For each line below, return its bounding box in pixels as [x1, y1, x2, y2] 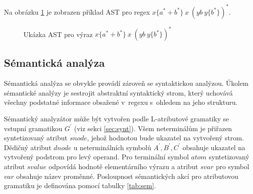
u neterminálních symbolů [73, 142, 151, 152]
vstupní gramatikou [4, 123, 63, 133]
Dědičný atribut [4, 142, 52, 152]
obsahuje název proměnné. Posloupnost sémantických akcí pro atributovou [16, 171, 239, 181]
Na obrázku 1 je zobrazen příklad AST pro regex [4, 6, 150, 17]
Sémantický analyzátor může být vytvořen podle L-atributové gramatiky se [4, 113, 229, 123]
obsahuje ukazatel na [182, 142, 246, 152]
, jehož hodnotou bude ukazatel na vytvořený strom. [87, 133, 244, 143]
